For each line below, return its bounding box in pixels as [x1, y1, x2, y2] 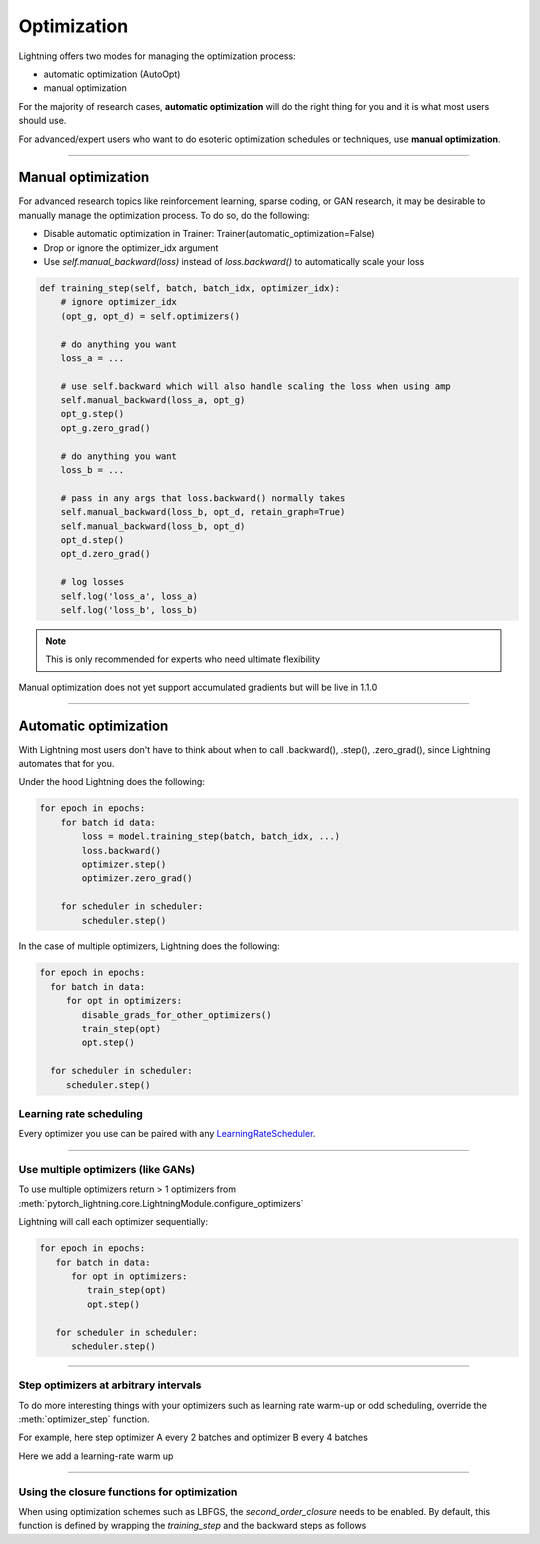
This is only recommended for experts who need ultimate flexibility [45, 653, 320, 665]
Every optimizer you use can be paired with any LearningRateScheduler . [18, 1128, 316, 1140]
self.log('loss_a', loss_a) [60, 590, 199, 602]
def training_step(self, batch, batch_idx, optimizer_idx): [39, 282, 341, 294]
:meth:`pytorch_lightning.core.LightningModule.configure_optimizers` [18, 1197, 304, 1209]
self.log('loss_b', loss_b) [60, 604, 199, 615]
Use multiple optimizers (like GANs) [18, 1163, 195, 1177]
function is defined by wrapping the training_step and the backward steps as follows [18, 1520, 367, 1532]
